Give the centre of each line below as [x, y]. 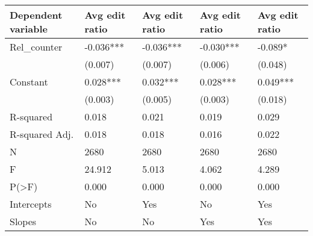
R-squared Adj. [42, 134]
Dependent [36, 15]
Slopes [23, 221]
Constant [29, 82]
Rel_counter [36, 47]
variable [29, 29]
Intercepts [31, 204]
